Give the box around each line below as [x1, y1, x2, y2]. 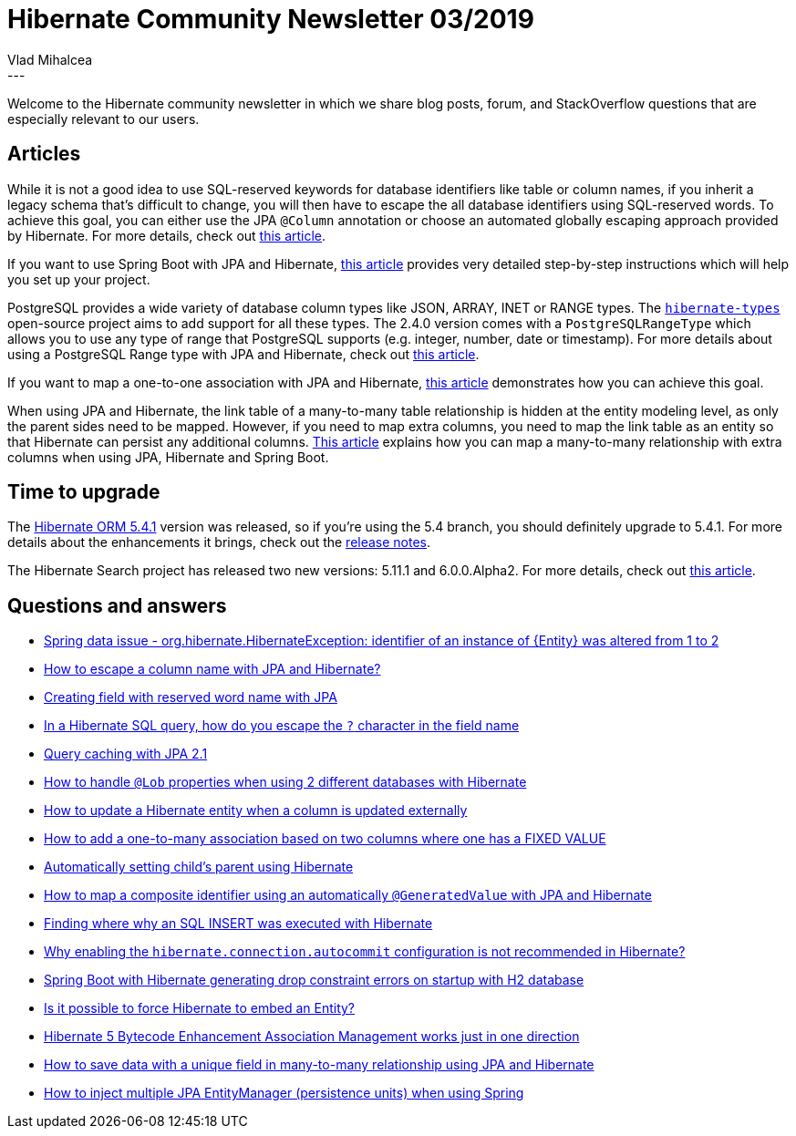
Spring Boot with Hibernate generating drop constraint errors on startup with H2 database [44, 972, 584, 988]
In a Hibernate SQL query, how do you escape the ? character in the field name [44, 718, 520, 734]
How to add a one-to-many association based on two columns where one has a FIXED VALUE [44, 831, 606, 847]
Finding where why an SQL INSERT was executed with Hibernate [44, 915, 433, 932]
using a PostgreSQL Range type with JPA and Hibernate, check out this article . [7, 346, 480, 362]
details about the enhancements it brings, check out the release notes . [7, 534, 431, 551]
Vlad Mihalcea [7, 51, 93, 67]
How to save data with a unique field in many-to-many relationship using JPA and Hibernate [44, 1057, 594, 1073]
